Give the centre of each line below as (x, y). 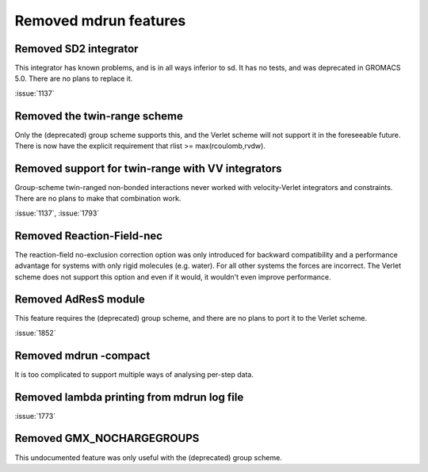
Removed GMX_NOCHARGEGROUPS (107, 438)
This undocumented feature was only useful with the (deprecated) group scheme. (149, 457)
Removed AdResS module (80, 300)
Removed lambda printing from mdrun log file (129, 397)
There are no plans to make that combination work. (98, 199)
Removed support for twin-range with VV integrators (148, 168)
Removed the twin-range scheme (99, 116)
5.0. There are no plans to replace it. (74, 78)
